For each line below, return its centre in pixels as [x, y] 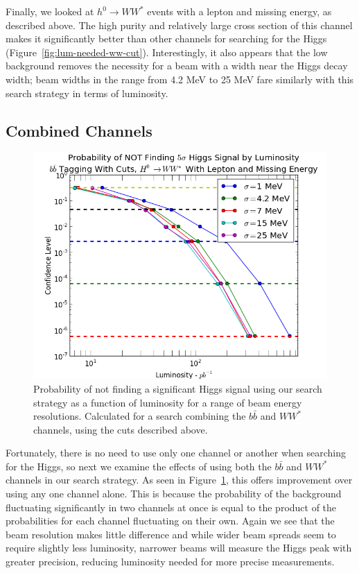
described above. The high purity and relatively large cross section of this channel [179, 25]
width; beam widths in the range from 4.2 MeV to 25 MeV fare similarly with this [180, 79]
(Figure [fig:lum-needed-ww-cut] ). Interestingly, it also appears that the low [167, 52]
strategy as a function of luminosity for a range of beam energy [168, 402]
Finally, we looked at [50, 11]
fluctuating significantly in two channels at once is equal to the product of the [171, 507]
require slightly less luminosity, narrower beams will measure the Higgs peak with [179, 548]
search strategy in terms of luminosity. [87, 93]
